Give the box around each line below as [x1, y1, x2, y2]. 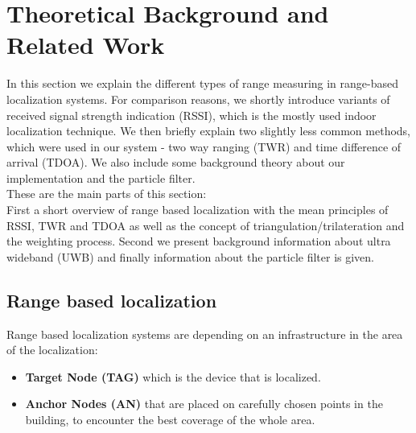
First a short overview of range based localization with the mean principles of [6, 201, 389, 218]
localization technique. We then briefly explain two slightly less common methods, [6, 122, 411, 139]
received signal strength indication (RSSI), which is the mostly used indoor [6, 106, 377, 123]
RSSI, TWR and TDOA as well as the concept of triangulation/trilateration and [6, 216, 405, 233]
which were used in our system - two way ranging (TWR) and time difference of [6, 138, 402, 155]
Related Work [6, 28, 165, 61]
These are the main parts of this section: [6, 185, 207, 202]
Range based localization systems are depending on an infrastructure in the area [6, 325, 403, 342]
